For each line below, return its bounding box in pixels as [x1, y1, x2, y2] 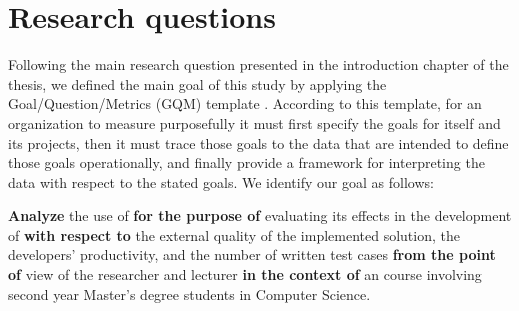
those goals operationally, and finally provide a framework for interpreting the [8, 152, 485, 173]
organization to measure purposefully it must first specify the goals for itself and [8, 112, 501, 133]
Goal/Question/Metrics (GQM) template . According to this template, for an [8, 93, 482, 114]
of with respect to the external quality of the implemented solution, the [8, 224, 460, 245]
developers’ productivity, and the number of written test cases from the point [8, 244, 496, 265]
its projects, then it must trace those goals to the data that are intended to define [8, 132, 509, 153]
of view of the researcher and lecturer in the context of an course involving [8, 264, 482, 285]
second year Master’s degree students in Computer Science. [8, 283, 371, 304]
